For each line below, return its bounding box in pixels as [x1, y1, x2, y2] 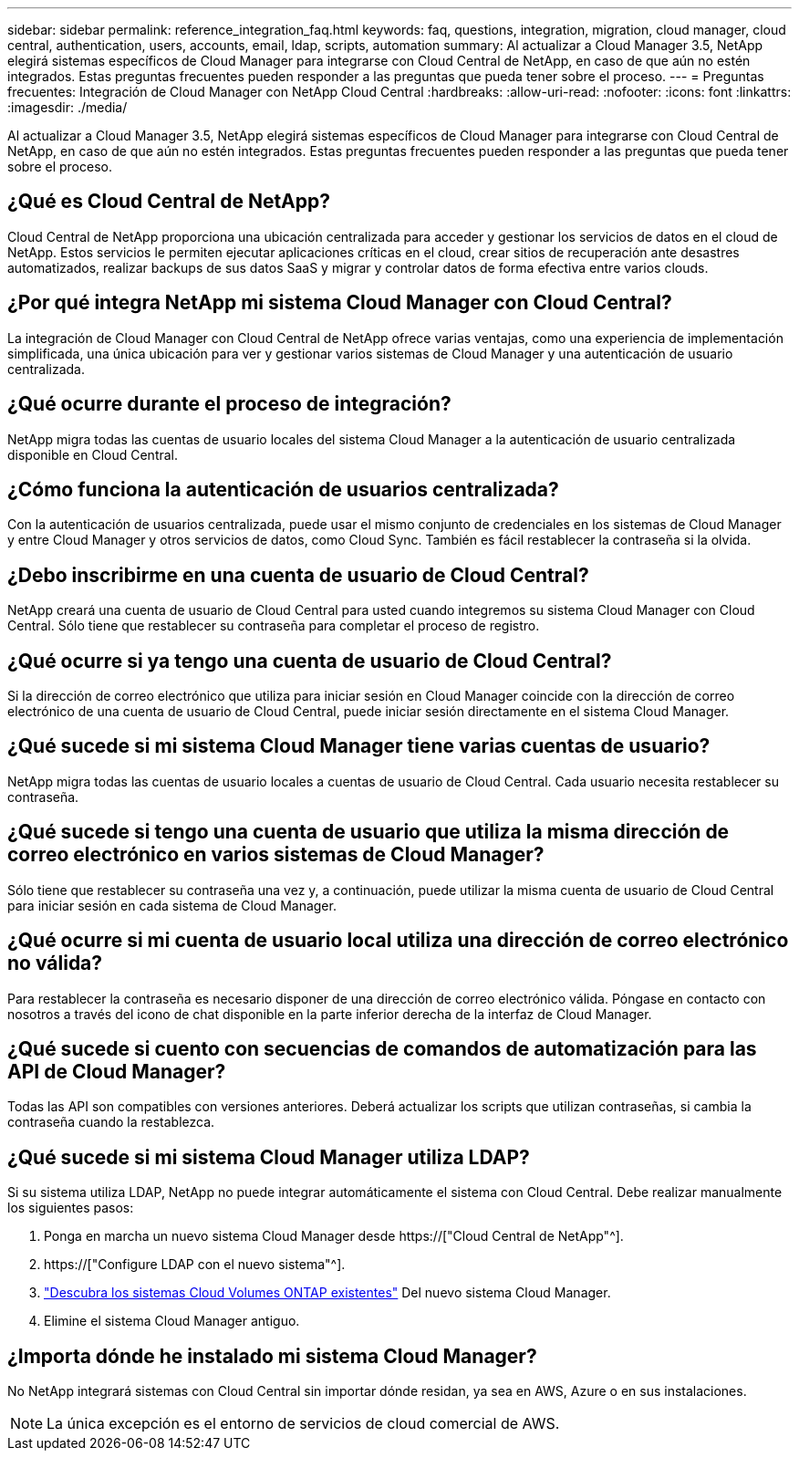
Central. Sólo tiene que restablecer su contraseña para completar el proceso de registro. [7, 618, 540, 634]
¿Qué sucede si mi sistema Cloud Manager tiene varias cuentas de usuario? [7, 734, 711, 758]
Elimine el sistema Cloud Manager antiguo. [44, 1313, 300, 1329]
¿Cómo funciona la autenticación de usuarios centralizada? [7, 477, 559, 501]
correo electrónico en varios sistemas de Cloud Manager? [7, 843, 545, 867]
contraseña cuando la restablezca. [7, 1114, 215, 1130]
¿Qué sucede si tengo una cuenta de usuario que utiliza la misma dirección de [7, 820, 730, 844]
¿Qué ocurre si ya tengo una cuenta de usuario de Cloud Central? [7, 649, 612, 672]
